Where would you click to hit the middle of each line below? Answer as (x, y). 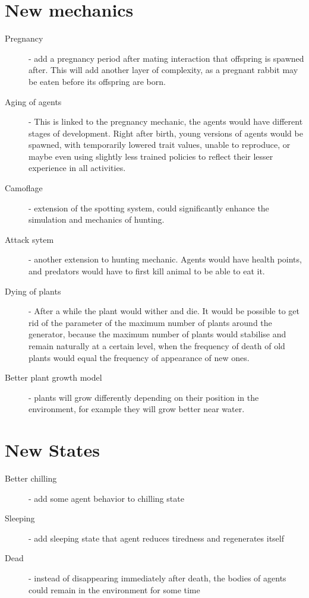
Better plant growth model (53, 377)
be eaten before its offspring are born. (97, 81)
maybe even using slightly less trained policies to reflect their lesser (151, 156)
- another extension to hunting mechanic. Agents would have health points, (165, 259)
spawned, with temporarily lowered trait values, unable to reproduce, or (160, 145)
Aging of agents (33, 101)
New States (52, 450)
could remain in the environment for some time (114, 589)
